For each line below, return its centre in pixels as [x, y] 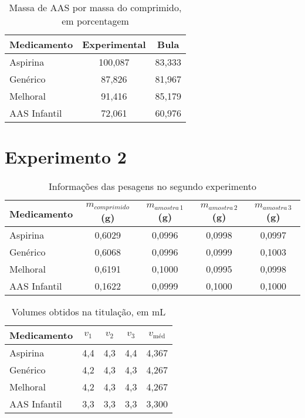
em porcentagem [95, 21]
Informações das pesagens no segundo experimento [152, 186]
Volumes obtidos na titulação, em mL [89, 312]
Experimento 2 [66, 157]
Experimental [114, 44]
